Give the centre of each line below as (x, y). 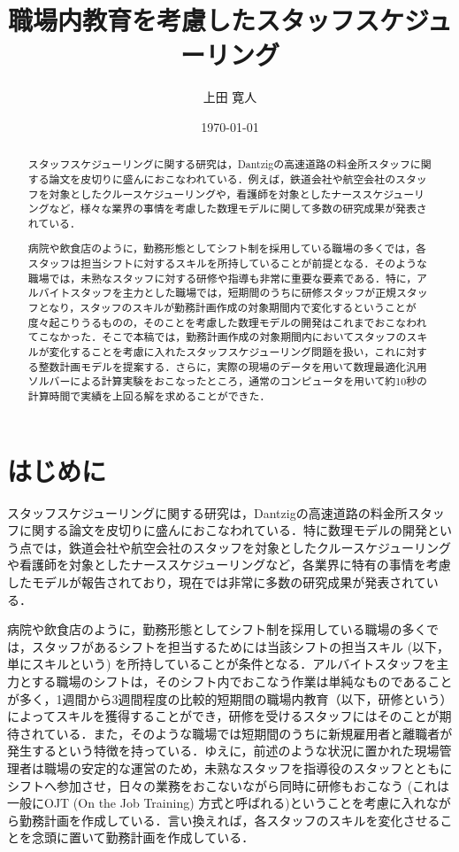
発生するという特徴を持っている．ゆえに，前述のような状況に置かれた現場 (223, 751)
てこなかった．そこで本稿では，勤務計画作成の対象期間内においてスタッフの (217, 337)
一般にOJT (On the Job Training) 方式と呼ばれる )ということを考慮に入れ (217, 803)
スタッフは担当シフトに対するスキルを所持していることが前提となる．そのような (227, 263)
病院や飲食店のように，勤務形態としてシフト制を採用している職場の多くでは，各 (227, 248)
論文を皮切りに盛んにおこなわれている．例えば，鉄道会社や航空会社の (222, 178)
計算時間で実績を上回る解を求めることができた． (149, 396)
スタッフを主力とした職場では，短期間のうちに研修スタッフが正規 (233, 293)
